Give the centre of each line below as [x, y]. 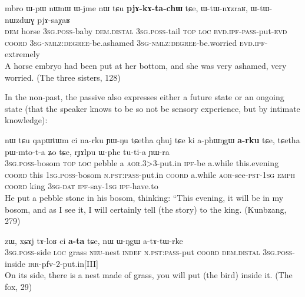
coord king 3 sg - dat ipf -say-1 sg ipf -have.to [82, 186]
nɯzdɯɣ [20, 19]
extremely [22, 54]
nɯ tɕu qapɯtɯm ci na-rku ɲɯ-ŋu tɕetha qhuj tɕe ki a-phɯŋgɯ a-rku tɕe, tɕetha [152, 139]
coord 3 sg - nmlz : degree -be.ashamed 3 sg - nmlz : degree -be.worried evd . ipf [135, 42]
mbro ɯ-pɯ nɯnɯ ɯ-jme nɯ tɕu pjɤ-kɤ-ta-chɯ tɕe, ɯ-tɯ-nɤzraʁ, [126, 8]
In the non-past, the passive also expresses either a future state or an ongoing [145, 97]
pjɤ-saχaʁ [54, 19]
